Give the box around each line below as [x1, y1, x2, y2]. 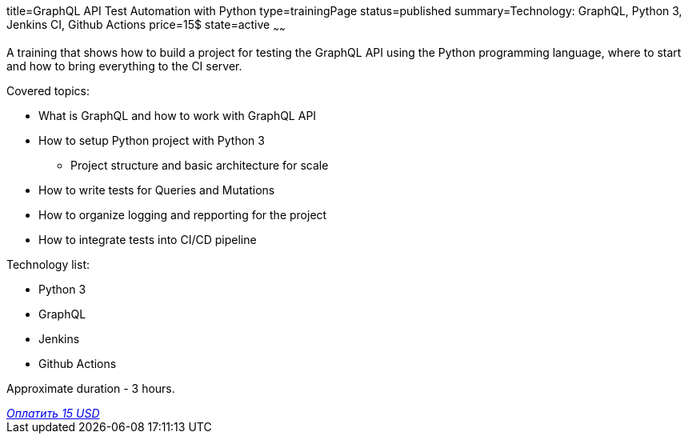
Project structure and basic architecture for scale [70, 158, 329, 172]
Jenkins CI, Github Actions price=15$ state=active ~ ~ [6, 18, 286, 34]
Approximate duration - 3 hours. [6, 381, 175, 395]
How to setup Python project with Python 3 [38, 133, 265, 147]
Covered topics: [6, 83, 90, 98]
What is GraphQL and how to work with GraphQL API [38, 108, 317, 122]
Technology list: [6, 257, 90, 271]
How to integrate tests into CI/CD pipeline [38, 232, 257, 246]
